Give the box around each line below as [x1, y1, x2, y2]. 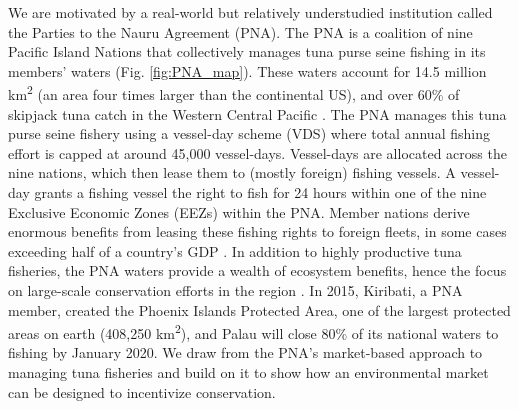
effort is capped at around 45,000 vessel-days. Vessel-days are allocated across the [8, 142, 507, 163]
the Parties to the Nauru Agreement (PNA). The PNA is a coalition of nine [8, 21, 473, 42]
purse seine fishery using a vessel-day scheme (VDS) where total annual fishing [8, 123, 490, 144]
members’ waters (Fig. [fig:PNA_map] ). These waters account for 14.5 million [8, 60, 487, 81]
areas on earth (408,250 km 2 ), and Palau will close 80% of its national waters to [8, 320, 499, 343]
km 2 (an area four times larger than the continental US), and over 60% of [8, 81, 460, 105]
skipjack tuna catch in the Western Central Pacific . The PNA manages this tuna [8, 103, 507, 124]
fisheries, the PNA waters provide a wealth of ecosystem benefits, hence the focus [8, 260, 507, 281]
